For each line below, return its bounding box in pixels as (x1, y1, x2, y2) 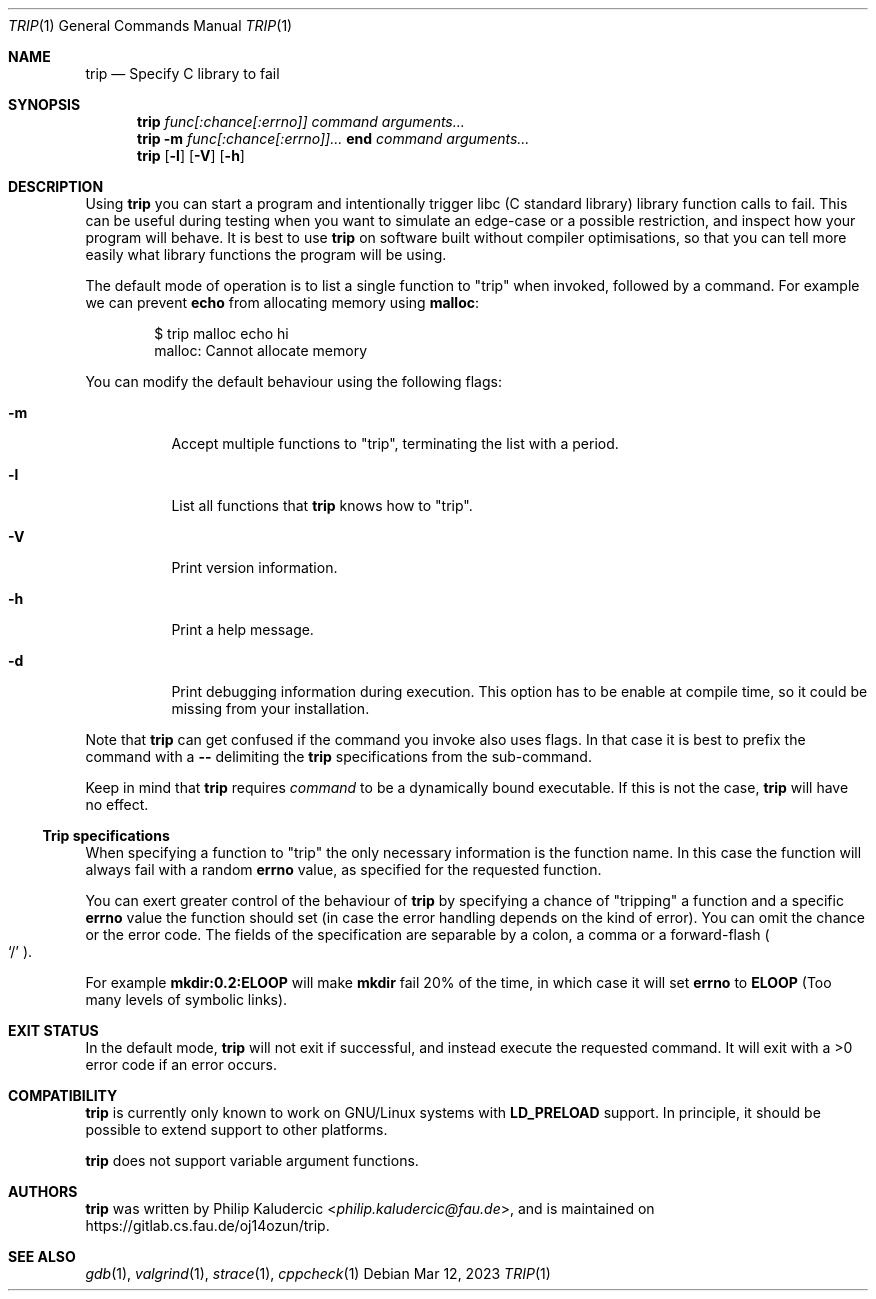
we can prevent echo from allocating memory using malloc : (85, 294, 480, 311)
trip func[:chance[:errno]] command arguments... (137, 113, 465, 130)
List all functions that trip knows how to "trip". (171, 497, 473, 514)
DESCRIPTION (8, 178, 104, 195)
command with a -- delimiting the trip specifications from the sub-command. (85, 748, 592, 765)
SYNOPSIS (8, 96, 81, 113)
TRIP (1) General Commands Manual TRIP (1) (8, 17, 293, 34)
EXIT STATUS (8, 1022, 99, 1039)
